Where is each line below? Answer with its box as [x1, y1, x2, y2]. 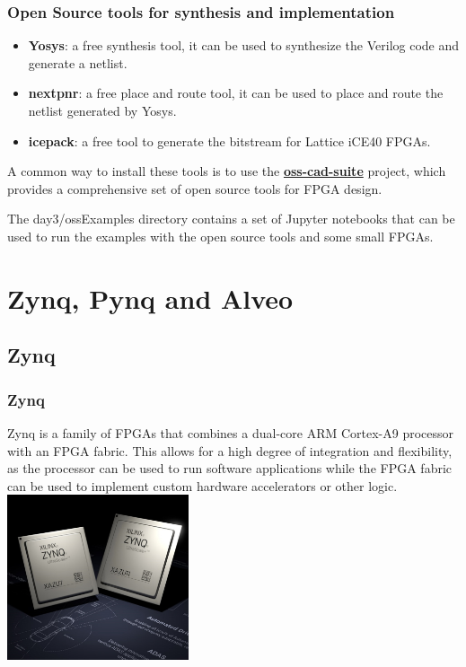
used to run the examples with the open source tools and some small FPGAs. [7, 226, 434, 245]
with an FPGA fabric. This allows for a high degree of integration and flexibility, [7, 441, 453, 460]
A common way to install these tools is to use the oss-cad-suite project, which [7, 162, 446, 180]
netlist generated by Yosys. [28, 101, 177, 119]
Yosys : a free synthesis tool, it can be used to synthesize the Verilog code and [28, 36, 460, 55]
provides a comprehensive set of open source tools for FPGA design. [7, 179, 382, 197]
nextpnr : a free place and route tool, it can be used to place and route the [28, 83, 444, 102]
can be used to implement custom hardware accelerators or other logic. [7, 476, 398, 495]
